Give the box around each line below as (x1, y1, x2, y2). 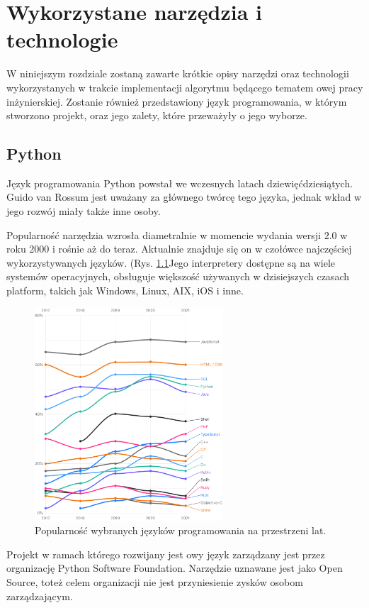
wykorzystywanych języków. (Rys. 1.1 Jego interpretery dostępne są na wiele (6, 255, 335, 270)
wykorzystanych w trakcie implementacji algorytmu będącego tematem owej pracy (6, 79, 363, 94)
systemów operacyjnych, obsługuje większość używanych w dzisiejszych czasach (6, 269, 349, 284)
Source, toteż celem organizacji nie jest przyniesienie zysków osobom (6, 575, 303, 590)
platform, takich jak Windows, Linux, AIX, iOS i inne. (6, 283, 244, 298)
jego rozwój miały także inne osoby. (6, 204, 161, 219)
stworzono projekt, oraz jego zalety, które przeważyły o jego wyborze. (6, 108, 307, 123)
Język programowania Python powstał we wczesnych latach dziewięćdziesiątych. (6, 175, 353, 190)
